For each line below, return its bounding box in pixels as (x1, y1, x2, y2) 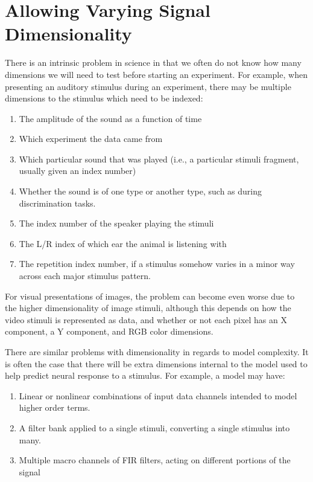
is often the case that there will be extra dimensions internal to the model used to (5, 357, 308, 370)
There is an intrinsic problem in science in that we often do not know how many (5, 56, 302, 69)
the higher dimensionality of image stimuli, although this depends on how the (5, 301, 291, 314)
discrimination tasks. (19, 196, 96, 209)
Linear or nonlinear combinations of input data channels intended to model (19, 389, 297, 402)
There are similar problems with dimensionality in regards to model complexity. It (5, 345, 309, 358)
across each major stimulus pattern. (19, 269, 151, 282)
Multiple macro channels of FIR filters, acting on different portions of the (19, 454, 291, 466)
